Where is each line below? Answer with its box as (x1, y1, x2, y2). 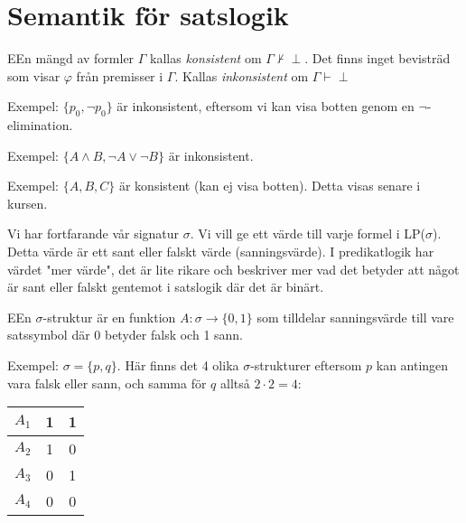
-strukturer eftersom (250, 356, 362, 375)
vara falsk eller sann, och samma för (7, 373, 207, 392)
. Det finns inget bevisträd (304, 49, 451, 68)
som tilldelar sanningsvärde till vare (256, 307, 454, 326)
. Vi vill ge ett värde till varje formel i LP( (190, 224, 426, 243)
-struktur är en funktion (42, 307, 176, 326)
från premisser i (76, 66, 163, 85)
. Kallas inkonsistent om (174, 66, 309, 85)
